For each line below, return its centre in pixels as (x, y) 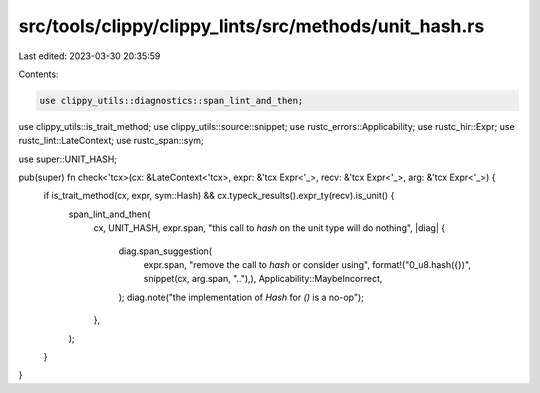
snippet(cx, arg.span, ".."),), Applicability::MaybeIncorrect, (263, 279)
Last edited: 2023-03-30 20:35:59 (89, 56)
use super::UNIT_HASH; (68, 159)
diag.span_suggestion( (165, 251)
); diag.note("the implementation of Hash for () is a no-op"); (241, 297)
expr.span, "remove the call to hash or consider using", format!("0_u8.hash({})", (307, 265)
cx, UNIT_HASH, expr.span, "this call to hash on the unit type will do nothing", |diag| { (269, 228)
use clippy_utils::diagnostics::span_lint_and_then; (171, 100)
